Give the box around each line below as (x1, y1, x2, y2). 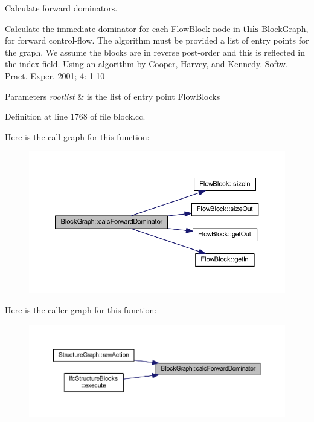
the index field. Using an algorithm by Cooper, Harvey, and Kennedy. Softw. (5, 57, 288, 70)
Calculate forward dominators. (5, 2, 118, 14)
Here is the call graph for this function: (5, 130, 150, 143)
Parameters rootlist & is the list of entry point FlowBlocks (5, 89, 220, 102)
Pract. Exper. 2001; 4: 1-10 (5, 69, 105, 82)
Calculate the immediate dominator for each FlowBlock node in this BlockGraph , (5, 22, 309, 34)
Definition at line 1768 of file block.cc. (5, 110, 146, 123)
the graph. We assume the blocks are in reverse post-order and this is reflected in (5, 45, 305, 58)
